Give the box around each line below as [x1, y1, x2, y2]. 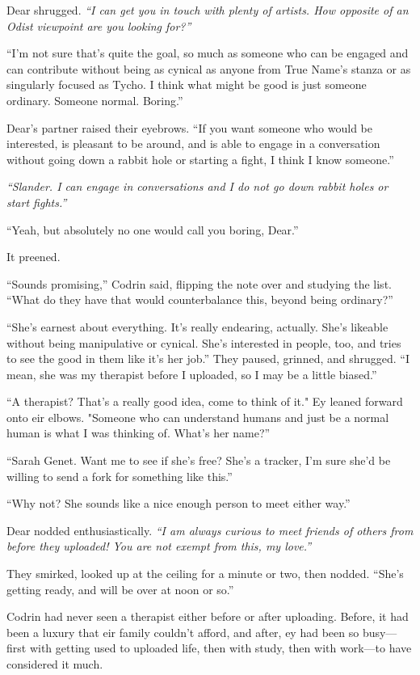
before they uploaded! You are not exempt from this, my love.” [6, 538, 312, 555]
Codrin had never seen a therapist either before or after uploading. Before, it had [6, 608, 409, 625]
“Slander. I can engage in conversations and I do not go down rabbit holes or [6, 178, 388, 195]
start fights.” [6, 193, 67, 210]
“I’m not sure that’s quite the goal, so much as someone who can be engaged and [6, 44, 409, 61]
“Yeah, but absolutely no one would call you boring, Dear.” [6, 221, 299, 238]
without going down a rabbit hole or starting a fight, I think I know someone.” [6, 150, 394, 167]
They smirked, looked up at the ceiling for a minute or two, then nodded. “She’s [6, 565, 404, 582]
